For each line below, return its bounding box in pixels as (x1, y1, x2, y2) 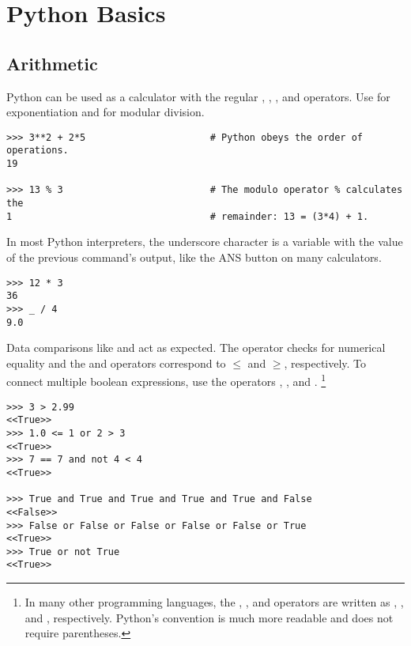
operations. (6, 145, 69, 157)
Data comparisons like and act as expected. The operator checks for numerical (6, 339, 386, 356)
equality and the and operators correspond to (6, 354, 226, 371)
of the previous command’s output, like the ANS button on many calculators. (6, 248, 382, 265)
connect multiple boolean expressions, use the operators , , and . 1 (6, 371, 326, 390)
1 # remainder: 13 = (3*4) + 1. (6, 210, 369, 222)
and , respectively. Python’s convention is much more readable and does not (25, 609, 394, 625)
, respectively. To (284, 354, 367, 371)
